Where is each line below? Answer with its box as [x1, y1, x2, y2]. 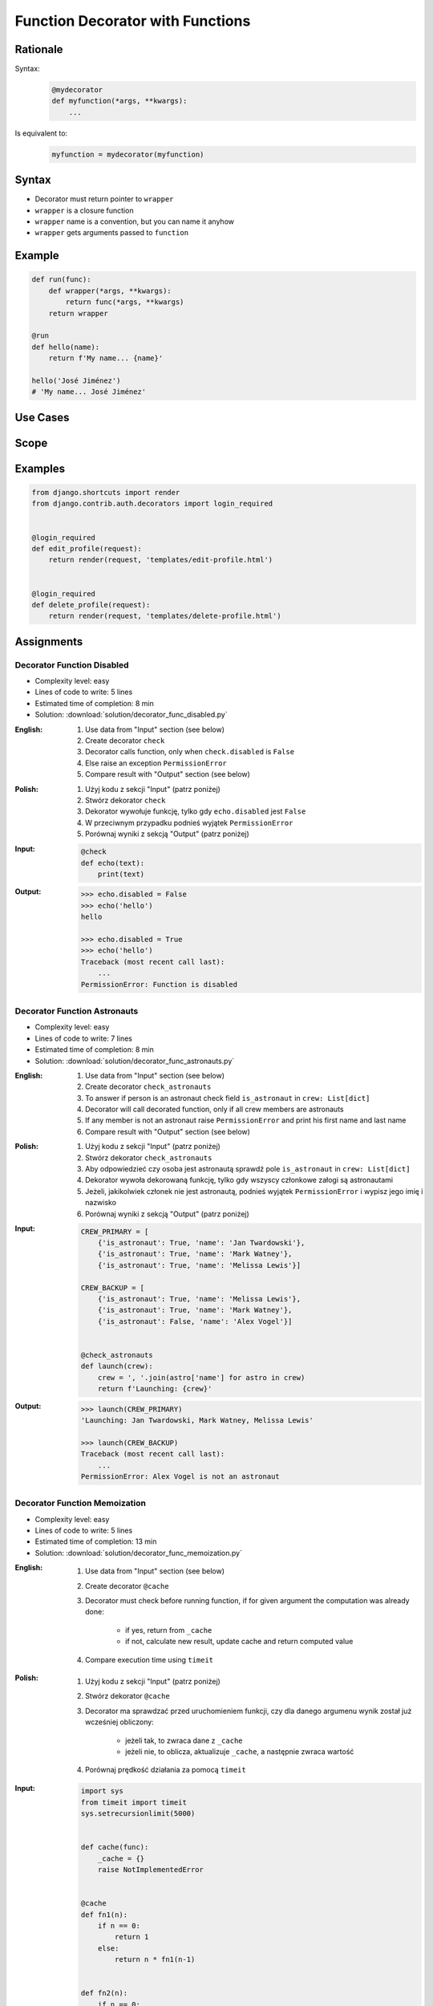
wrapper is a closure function [34, 205, 134, 215]
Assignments [14, 635, 83, 648]
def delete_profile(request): [31, 600, 151, 609]
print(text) [97, 869, 145, 879]
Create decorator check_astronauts [85, 1082, 212, 1091]
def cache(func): [80, 1842, 149, 1852]
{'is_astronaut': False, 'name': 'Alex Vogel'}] [97, 1317, 293, 1326]
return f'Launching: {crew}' [97, 1384, 212, 1394]
